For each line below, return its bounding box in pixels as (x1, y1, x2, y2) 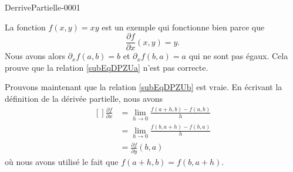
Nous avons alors (5, 50, 65, 62)
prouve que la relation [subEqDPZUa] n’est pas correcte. (5, 61, 208, 73)
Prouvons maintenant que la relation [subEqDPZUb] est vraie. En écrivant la (5, 81, 282, 93)
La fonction (5, 20, 46, 33)
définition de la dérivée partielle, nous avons (5, 92, 163, 105)
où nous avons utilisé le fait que (5, 155, 119, 167)
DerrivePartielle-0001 (5, 1, 80, 13)
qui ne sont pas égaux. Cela (188, 50, 288, 62)
